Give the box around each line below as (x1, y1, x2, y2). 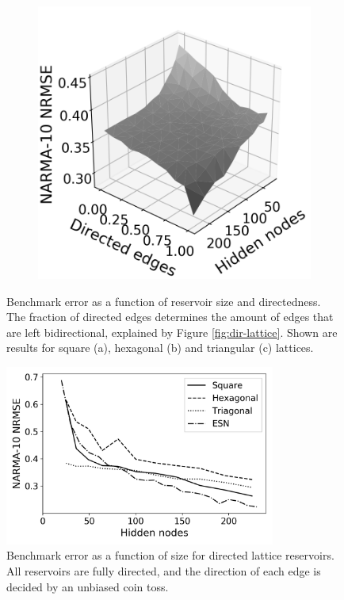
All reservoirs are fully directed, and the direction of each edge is (6, 562, 321, 579)
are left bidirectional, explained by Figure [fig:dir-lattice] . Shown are (6, 323, 338, 340)
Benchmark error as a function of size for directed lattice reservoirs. (6, 547, 334, 564)
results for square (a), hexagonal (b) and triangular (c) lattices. (6, 339, 314, 356)
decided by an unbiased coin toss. (6, 578, 169, 594)
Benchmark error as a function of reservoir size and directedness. (6, 292, 321, 309)
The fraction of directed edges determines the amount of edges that (6, 308, 334, 325)
